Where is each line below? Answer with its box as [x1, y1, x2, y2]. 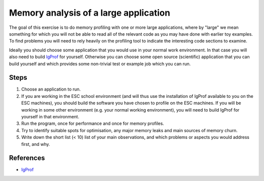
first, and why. [21, 141, 50, 147]
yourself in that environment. [21, 113, 79, 119]
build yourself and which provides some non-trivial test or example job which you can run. [9, 61, 191, 67]
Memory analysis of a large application [9, 7, 171, 18]
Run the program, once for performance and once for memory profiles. [21, 120, 164, 127]
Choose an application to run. [21, 86, 81, 92]
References [9, 154, 45, 162]
